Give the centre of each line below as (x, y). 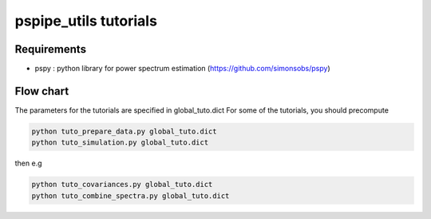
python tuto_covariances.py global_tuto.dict (122, 185)
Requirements (51, 49)
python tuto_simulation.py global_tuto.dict (120, 143)
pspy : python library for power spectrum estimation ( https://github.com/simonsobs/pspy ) (182, 69)
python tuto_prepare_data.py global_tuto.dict (124, 131)
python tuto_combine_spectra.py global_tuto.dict (130, 195)
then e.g (29, 163)
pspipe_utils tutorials (86, 21)
